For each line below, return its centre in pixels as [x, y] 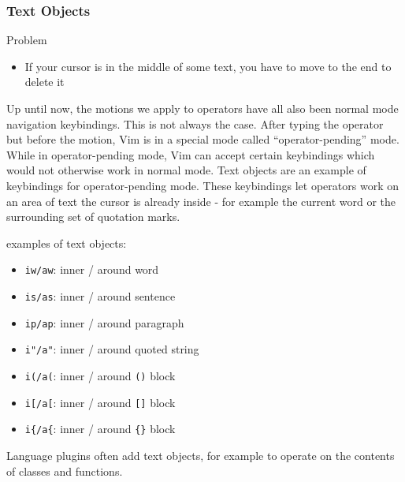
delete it [45, 82]
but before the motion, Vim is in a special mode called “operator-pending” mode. [203, 139]
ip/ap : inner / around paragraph [104, 322]
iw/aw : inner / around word [92, 269]
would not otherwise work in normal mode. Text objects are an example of [186, 170]
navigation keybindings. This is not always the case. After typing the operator [195, 123]
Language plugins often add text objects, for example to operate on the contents [201, 455]
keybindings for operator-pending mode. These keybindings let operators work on [202, 185]
